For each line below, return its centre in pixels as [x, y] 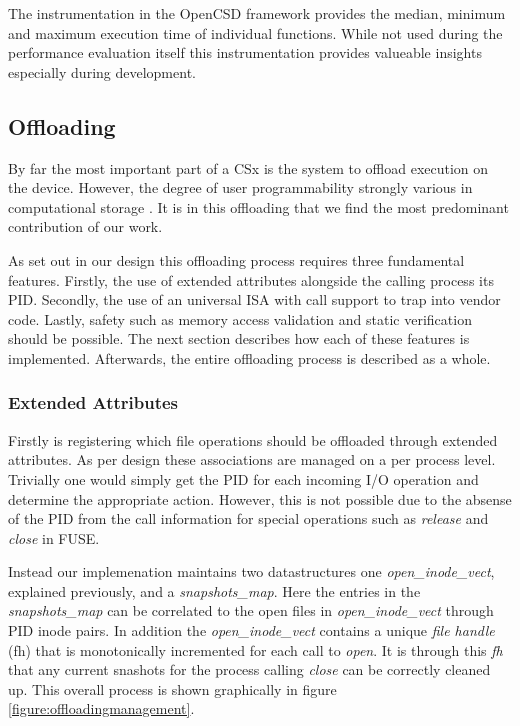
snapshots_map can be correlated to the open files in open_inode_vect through [251, 610]
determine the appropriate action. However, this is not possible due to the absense [260, 498]
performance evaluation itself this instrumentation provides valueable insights [245, 52]
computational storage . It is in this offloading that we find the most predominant [258, 206]
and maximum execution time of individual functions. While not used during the [255, 32]
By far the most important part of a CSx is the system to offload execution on [248, 167]
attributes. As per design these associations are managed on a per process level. [252, 459]
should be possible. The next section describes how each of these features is [239, 338]
